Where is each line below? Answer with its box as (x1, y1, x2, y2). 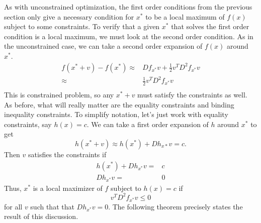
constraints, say (4, 119, 52, 129)
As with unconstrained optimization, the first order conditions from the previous (4, 2, 252, 12)
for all (4, 201, 23, 211)
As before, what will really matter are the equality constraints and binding (4, 99, 234, 109)
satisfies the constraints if (28, 149, 107, 159)
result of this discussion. (4, 211, 78, 221)
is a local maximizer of (33, 182, 103, 193)
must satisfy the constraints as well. (137, 89, 247, 99)
